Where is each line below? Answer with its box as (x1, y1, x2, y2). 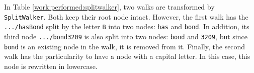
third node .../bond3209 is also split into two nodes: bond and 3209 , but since (4, 31, 247, 41)
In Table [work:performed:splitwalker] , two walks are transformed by (4, 2, 215, 12)
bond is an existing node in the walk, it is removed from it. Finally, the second (4, 41, 245, 51)
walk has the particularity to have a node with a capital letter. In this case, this (4, 51, 250, 61)
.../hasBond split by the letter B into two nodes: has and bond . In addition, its (4, 21, 249, 32)
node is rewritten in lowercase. (4, 60, 98, 71)
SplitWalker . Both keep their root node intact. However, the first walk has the (4, 11, 248, 22)
